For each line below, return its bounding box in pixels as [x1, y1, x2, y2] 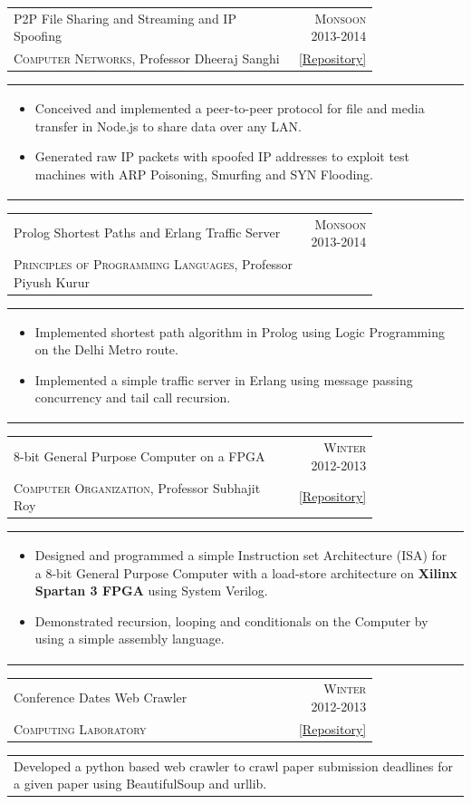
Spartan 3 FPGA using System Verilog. [34, 581, 268, 600]
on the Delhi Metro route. [34, 340, 178, 359]
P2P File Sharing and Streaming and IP [14, 8, 236, 27]
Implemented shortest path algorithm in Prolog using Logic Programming [34, 322, 445, 341]
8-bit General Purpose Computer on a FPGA [14, 446, 265, 465]
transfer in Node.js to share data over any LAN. [34, 116, 302, 135]
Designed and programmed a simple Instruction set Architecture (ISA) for [34, 546, 447, 565]
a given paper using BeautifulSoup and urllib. [14, 774, 267, 793]
